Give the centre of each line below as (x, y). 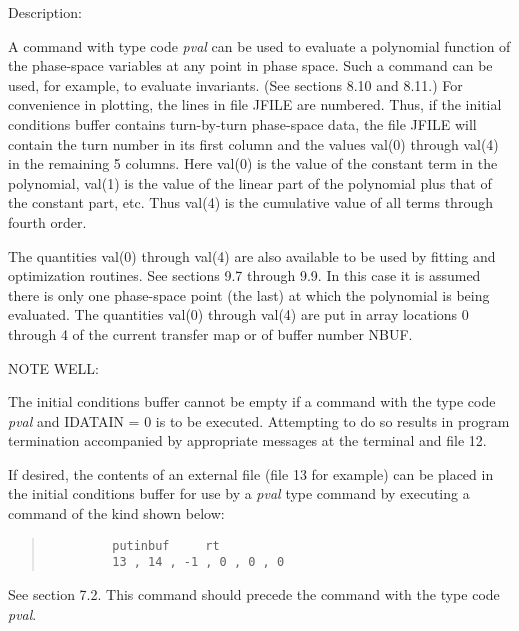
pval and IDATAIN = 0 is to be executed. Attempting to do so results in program (259, 420)
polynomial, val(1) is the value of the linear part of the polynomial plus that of (250, 182)
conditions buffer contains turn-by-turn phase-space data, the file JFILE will (242, 123)
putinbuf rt (166, 545)
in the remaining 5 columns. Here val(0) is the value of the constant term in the (253, 163)
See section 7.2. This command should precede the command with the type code (254, 593)
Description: (45, 12)
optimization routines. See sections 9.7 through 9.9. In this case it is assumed (244, 275)
